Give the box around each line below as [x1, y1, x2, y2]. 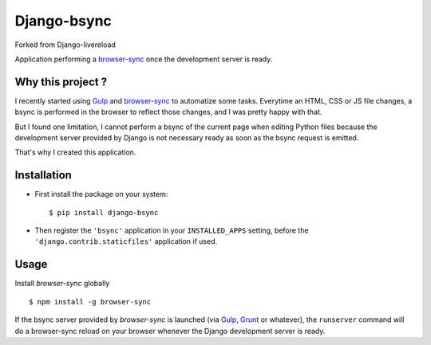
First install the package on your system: [34, 190, 168, 199]
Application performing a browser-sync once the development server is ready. [14, 54, 273, 64]
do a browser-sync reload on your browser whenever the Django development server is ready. [14, 326, 326, 335]
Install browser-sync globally [14, 279, 110, 288]
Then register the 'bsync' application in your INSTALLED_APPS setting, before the [34, 225, 309, 235]
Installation [14, 168, 72, 182]
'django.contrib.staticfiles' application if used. [34, 237, 218, 246]
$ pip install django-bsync [49, 208, 159, 217]
